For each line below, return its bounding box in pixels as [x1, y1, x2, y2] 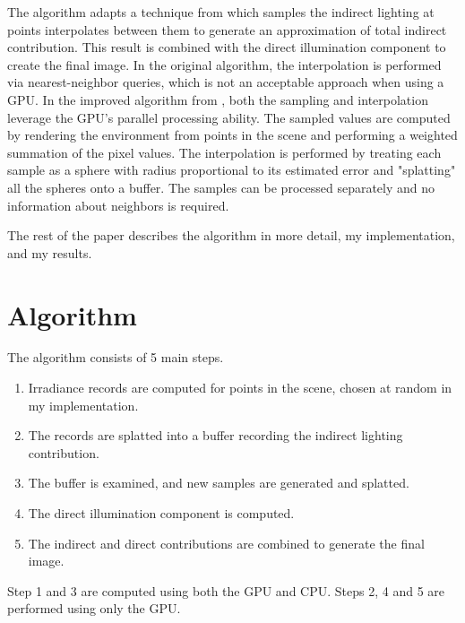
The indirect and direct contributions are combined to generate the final [28, 533, 425, 552]
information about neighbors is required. [7, 195, 229, 214]
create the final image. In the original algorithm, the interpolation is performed [7, 55, 442, 74]
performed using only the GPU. [7, 599, 181, 618]
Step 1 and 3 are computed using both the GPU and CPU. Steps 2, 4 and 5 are [7, 581, 445, 600]
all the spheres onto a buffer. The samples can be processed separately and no [7, 177, 435, 196]
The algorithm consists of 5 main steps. [7, 348, 224, 367]
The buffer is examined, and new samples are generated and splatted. [28, 473, 409, 492]
